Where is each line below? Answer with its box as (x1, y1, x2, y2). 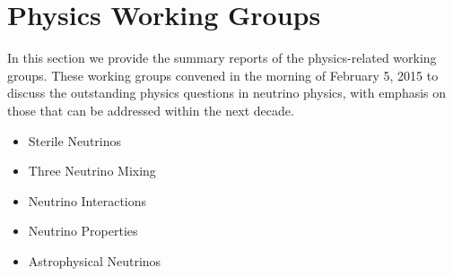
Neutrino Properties (28, 221, 138, 240)
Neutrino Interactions (28, 191, 147, 210)
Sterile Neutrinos (28, 131, 122, 150)
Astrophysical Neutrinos (28, 251, 161, 270)
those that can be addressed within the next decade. (7, 100, 294, 119)
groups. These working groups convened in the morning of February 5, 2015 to (7, 65, 439, 84)
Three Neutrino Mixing (28, 161, 156, 180)
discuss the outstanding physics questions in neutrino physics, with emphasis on (7, 83, 447, 102)
